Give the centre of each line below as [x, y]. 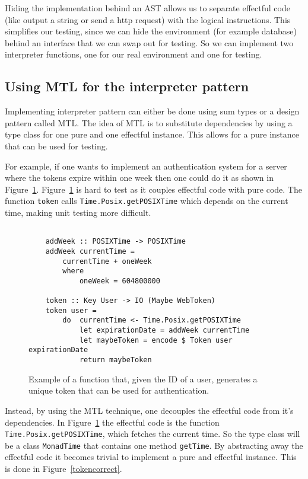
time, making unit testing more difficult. [78, 212]
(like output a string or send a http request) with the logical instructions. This [148, 19]
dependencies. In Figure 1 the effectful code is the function [112, 422]
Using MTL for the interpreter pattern [127, 86]
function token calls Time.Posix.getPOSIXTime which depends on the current [147, 201]
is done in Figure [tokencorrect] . [63, 469]
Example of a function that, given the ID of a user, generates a [143, 379]
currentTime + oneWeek [107, 261]
